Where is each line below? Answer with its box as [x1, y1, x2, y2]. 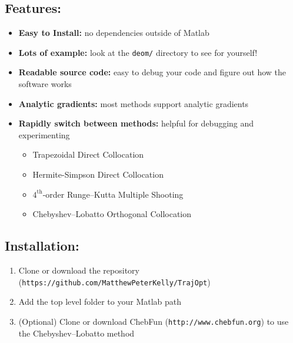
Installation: [5, 237, 79, 255]
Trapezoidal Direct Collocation [32, 148, 144, 161]
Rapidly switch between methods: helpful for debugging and [18, 117, 254, 129]
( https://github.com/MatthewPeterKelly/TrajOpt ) [18, 275, 211, 288]
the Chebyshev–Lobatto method [18, 327, 135, 339]
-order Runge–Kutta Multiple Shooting [42, 188, 184, 200]
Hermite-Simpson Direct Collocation [32, 168, 164, 181]
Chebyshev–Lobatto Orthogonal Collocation [32, 208, 192, 220]
